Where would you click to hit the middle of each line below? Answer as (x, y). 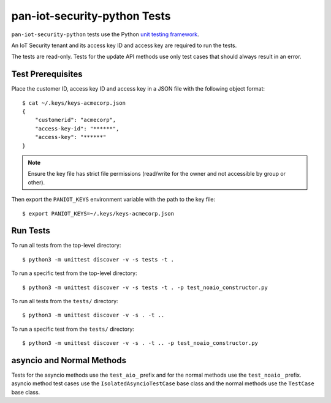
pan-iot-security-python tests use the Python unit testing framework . (105, 34)
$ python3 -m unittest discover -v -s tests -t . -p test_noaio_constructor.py (145, 287)
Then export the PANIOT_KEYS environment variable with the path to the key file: (113, 200)
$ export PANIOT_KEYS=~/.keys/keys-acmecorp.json (98, 213)
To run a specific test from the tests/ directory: (73, 329)
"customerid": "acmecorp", (75, 120)
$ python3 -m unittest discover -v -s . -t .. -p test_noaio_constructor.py (140, 343)
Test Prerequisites (47, 74)
